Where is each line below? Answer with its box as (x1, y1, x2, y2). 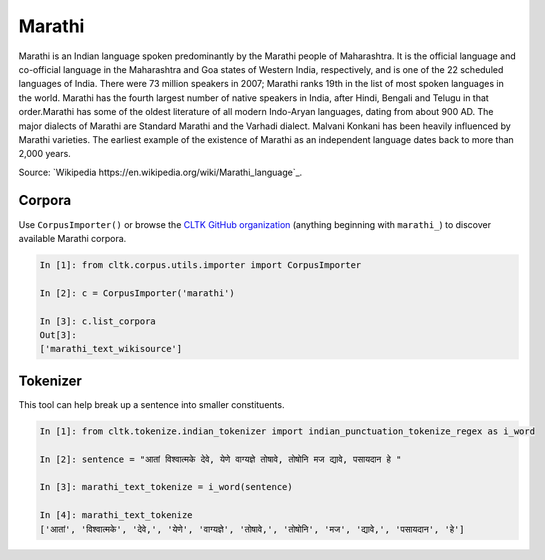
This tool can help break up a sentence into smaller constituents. (18, 398, 285, 410)
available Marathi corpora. (18, 232, 127, 244)
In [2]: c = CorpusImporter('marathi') (39, 287, 235, 299)
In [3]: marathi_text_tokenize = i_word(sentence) (39, 481, 294, 493)
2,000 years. (18, 148, 72, 160)
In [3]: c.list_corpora (39, 315, 157, 327)
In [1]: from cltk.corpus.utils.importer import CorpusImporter (39, 259, 362, 270)
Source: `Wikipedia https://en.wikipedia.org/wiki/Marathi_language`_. (18, 166, 303, 178)
